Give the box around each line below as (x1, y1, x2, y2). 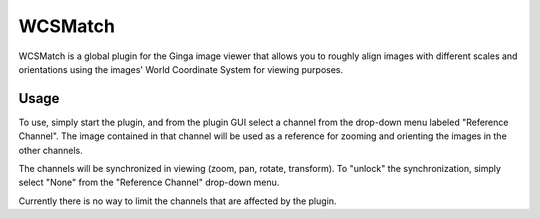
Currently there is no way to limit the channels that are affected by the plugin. (18, 195, 337, 207)
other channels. (18, 144, 84, 156)
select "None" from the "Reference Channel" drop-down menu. (18, 176, 280, 189)
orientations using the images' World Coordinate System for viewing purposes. (18, 63, 344, 75)
